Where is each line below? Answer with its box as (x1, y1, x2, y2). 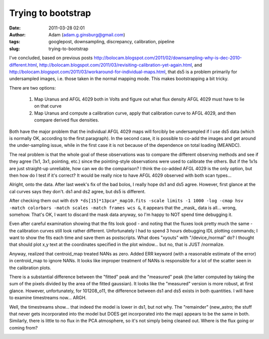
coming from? (9, 325, 38, 331)
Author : (9, 31, 26, 37)
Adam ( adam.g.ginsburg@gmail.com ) (48, 31, 126, 37)
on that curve (34, 103, 62, 109)
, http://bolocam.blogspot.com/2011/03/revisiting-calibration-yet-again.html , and (36, 62, 202, 68)
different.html (9, 62, 37, 68)
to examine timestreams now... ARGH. (9, 295, 87, 301)
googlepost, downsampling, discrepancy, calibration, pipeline (48, 39, 174, 45)
